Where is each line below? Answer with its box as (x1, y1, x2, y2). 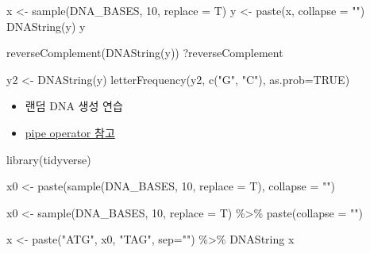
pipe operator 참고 (25, 124, 115, 140)
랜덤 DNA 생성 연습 (25, 98, 123, 114)
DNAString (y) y (6, 17, 86, 34)
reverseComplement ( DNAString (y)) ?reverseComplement (6, 44, 283, 61)
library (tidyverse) (6, 151, 91, 167)
